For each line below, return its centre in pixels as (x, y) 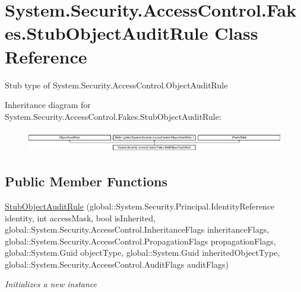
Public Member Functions (86, 181)
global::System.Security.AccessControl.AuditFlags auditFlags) (117, 264)
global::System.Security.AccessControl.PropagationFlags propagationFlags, (140, 241)
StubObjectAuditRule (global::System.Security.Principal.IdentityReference (140, 206)
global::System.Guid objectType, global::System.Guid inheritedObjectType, (142, 253)
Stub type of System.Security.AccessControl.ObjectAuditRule (116, 85)
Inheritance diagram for (48, 105)
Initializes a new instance (51, 284)
